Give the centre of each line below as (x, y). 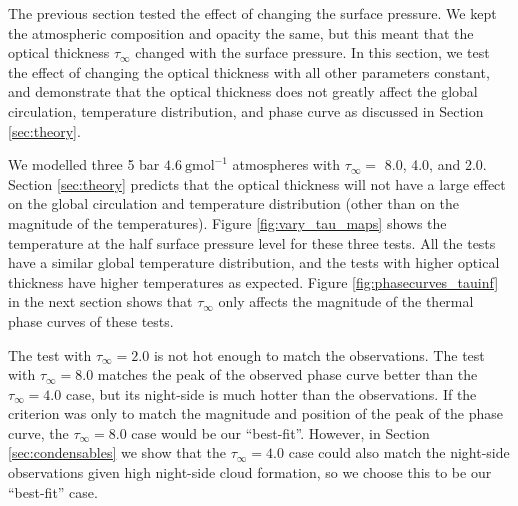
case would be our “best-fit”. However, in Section (280, 432)
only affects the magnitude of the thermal (346, 301)
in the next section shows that (100, 301)
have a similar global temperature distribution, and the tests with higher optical (254, 262)
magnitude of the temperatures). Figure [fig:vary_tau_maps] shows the (227, 222)
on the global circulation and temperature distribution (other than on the (234, 203)
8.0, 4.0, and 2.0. (435, 164)
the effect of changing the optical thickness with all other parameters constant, (249, 71)
